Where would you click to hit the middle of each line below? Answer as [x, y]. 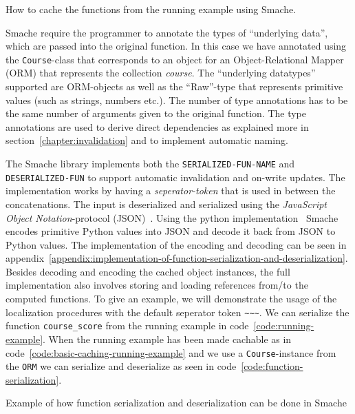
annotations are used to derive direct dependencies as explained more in [157, 126]
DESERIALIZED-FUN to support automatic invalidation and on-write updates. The [175, 177]
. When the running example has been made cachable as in [167, 339]
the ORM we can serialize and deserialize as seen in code [121, 366]
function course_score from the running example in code [127, 325]
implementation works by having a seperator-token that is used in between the [171, 190]
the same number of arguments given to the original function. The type [156, 113]
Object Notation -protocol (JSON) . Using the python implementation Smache [172, 217]
